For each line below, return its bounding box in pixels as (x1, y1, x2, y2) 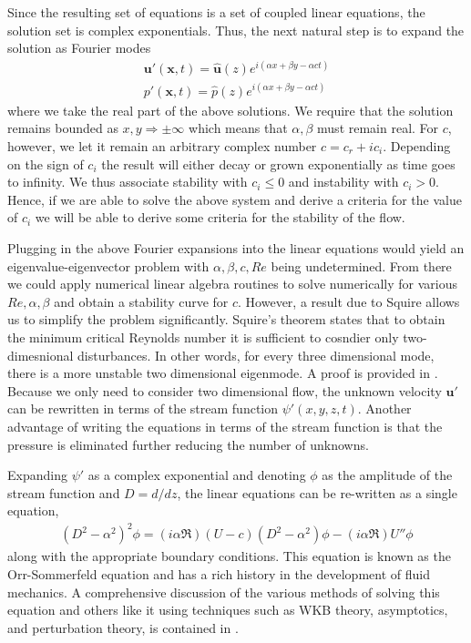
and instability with (288, 172, 399, 191)
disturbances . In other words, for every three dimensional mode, (77, 345, 435, 364)
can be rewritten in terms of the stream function (7, 399, 279, 418)
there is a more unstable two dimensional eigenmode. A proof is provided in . (7, 363, 438, 383)
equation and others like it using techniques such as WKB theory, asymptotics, (7, 600, 448, 619)
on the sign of (7, 154, 84, 173)
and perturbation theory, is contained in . (7, 617, 239, 637)
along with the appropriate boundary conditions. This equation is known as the (7, 546, 451, 566)
